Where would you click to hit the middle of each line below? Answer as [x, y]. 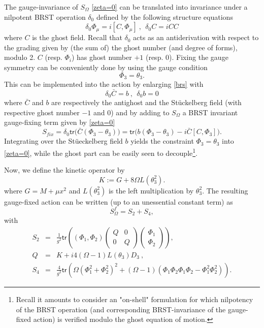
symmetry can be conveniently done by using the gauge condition [106, 67]
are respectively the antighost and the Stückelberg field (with [146, 102]
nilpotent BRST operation [45, 17]
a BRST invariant [210, 112]
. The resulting [225, 190]
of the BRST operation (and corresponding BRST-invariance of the [121, 309]
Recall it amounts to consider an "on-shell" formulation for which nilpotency [135, 299]
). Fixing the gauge [199, 57]
